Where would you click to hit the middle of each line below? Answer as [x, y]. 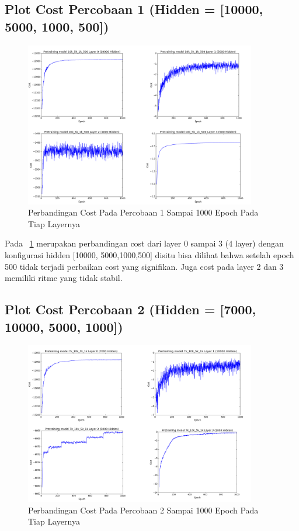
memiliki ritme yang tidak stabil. [64, 278]
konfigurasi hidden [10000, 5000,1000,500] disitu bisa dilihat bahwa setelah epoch [149, 255]
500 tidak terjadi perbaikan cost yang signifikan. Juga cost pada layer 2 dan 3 [144, 266]
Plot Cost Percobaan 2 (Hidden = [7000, [131, 309]
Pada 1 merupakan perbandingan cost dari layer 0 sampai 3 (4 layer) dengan [144, 243]
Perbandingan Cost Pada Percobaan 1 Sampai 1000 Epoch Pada [143, 212]
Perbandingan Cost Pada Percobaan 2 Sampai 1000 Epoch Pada [143, 510]
